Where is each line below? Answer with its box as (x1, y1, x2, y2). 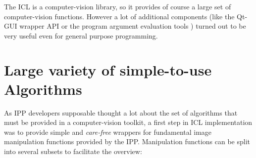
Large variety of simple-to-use (4, 59, 212, 79)
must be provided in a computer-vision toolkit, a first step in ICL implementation (4, 117, 253, 127)
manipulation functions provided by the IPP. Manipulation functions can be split (4, 136, 250, 147)
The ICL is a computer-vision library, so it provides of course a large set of (4, 1, 231, 11)
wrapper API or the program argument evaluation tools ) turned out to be (19, 21, 246, 31)
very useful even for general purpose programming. (4, 30, 158, 40)
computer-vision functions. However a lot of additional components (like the (4, 11, 235, 21)
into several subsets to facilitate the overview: (4, 146, 142, 157)
